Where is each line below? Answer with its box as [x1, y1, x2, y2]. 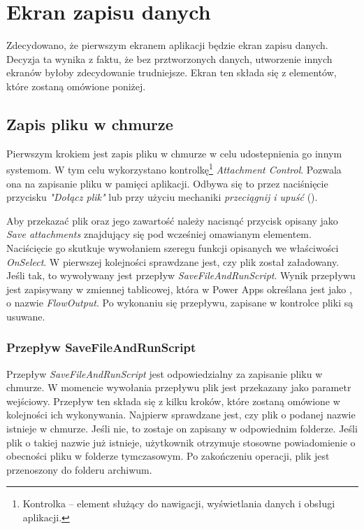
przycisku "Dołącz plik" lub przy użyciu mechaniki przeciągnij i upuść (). [6, 190, 318, 204]
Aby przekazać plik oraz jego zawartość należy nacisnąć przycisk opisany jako [6, 213, 338, 227]
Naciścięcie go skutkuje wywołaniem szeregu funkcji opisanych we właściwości [6, 240, 339, 255]
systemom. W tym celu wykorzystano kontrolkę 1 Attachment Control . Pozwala [6, 160, 342, 176]
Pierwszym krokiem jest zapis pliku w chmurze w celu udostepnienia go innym [6, 146, 342, 160]
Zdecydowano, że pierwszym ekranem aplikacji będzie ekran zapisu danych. [6, 38, 328, 52]
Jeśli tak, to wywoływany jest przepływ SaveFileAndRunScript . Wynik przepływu [6, 268, 356, 283]
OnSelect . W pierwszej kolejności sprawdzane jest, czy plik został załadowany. [6, 254, 340, 269]
